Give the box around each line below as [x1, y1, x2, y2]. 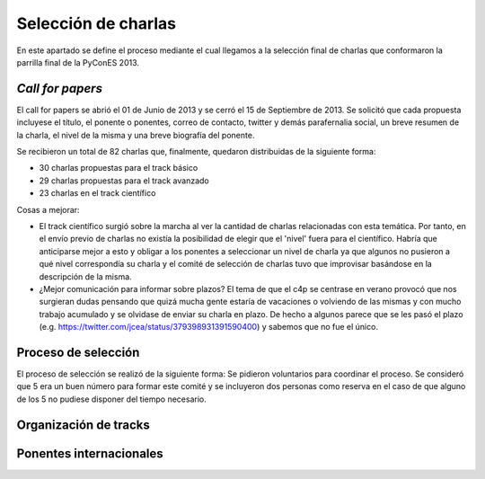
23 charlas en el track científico [39, 188, 156, 199]
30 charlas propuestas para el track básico [39, 163, 198, 173]
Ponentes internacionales [16, 446, 163, 461]
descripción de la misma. [39, 271, 132, 282]
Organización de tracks [16, 417, 150, 432]
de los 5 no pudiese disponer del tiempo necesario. [16, 394, 207, 404]
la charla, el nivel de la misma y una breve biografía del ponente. [16, 129, 255, 140]
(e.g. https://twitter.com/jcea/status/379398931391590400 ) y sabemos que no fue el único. [39, 322, 379, 333]
